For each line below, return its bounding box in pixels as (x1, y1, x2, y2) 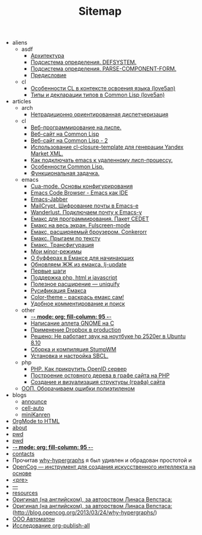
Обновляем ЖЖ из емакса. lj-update (30, 261, 127, 268)
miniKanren (21, 411, 50, 418)
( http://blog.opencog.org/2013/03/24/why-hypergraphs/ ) (12, 509, 158, 517)
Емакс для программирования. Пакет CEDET (30, 215, 149, 222)
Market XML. (30, 150, 63, 157)
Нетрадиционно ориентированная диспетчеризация (30, 111, 169, 118)
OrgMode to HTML (12, 418, 60, 425)
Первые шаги (30, 267, 66, 275)
